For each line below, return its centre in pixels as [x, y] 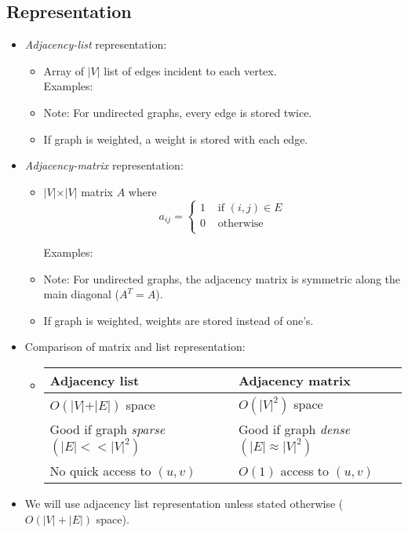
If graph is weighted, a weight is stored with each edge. [176, 139]
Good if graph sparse [107, 429]
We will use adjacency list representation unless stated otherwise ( [184, 503]
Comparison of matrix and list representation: [135, 347]
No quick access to [100, 470]
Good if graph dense [295, 429]
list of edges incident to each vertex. [190, 70]
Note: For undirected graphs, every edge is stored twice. [178, 112]
